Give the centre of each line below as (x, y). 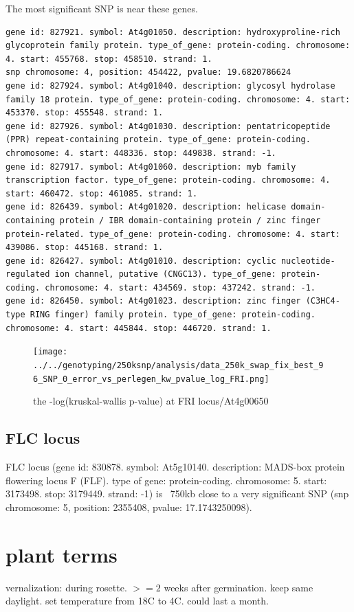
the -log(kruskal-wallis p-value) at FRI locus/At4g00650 (151, 401)
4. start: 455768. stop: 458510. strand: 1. (109, 59)
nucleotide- (308, 261)
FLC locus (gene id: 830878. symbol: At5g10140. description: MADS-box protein (175, 467)
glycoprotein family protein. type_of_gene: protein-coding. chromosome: (178, 46)
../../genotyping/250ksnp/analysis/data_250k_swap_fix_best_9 (178, 365)
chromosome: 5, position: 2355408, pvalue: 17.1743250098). (129, 507)
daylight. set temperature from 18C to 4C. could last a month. (137, 601)
